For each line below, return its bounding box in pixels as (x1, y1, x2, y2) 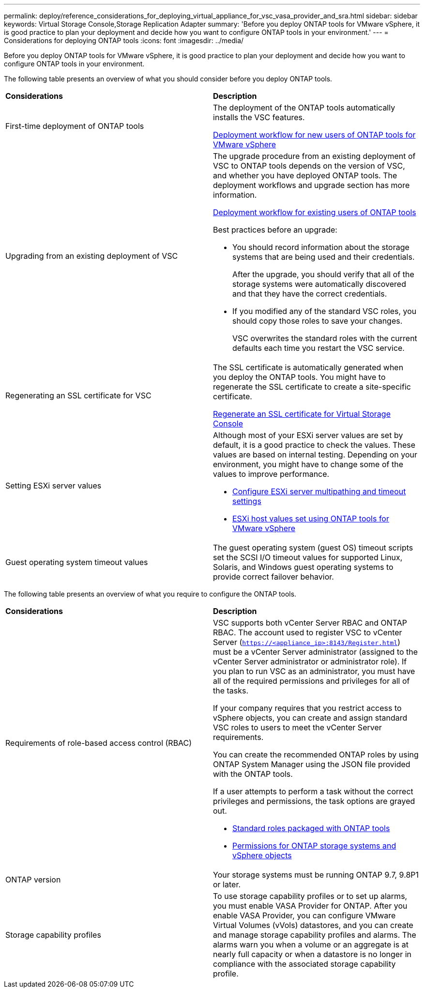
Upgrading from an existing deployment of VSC (5, 251, 178, 261)
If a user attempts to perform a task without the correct (213, 787, 413, 796)
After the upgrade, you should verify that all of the (232, 269, 414, 279)
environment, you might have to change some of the (213, 459, 403, 469)
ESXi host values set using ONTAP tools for (232, 514, 389, 523)
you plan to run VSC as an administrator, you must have (213, 666, 415, 676)
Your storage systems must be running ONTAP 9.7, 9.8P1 (213, 870, 419, 880)
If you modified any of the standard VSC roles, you (232, 306, 417, 316)
